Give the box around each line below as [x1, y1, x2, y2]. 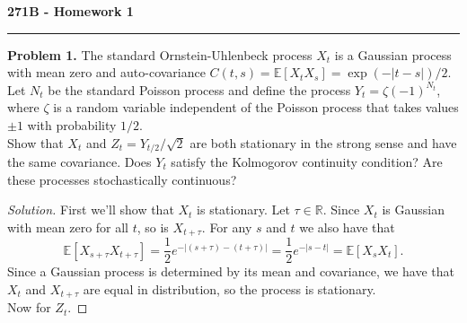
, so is [137, 217, 169, 236]
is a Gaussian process [334, 45, 452, 64]
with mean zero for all [7, 217, 129, 236]
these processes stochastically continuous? [7, 170, 237, 188]
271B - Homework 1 [7, 2, 134, 20]
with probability [27, 115, 117, 134]
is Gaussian [382, 200, 445, 219]
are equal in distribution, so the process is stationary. [83, 279, 376, 298]
